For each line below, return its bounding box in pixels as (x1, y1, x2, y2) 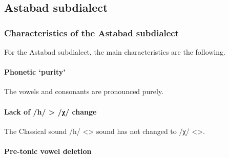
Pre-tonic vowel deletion (4, 145, 92, 156)
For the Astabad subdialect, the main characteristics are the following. (4, 47, 225, 57)
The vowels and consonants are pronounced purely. (4, 86, 164, 97)
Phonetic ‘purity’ (4, 66, 66, 77)
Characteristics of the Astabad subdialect (4, 26, 179, 39)
